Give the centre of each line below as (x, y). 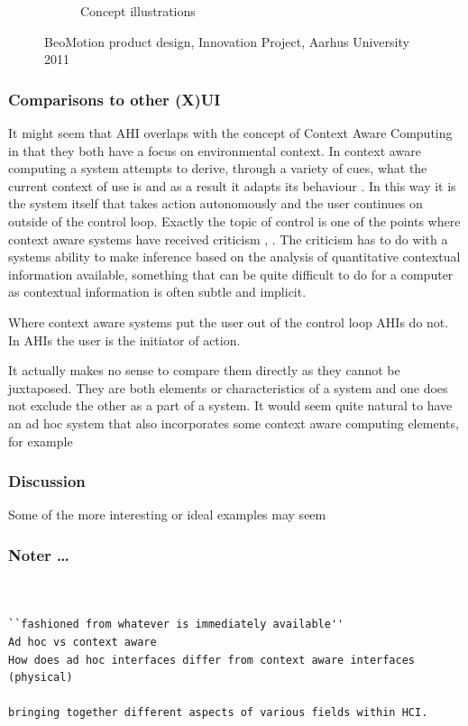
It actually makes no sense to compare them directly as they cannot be (204, 370)
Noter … (39, 554)
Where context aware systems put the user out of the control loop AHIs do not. (229, 322)
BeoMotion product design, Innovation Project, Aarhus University (227, 41)
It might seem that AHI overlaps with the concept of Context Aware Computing (230, 133)
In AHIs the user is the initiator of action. (124, 340)
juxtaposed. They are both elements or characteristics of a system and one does (228, 387)
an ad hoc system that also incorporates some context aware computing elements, (234, 423)
